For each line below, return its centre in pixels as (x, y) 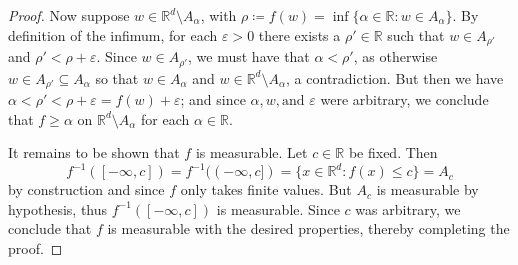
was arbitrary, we (408, 208)
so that (117, 77)
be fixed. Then (393, 152)
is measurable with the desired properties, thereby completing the (308, 228)
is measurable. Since (278, 208)
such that (416, 34)
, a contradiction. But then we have (395, 77)
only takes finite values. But (266, 189)
